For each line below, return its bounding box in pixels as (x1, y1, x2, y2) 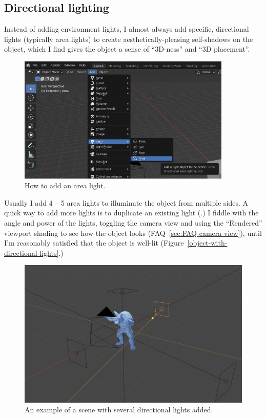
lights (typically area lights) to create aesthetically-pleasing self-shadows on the (4, 33, 253, 44)
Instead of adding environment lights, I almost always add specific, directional (4, 24, 249, 34)
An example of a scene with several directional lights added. (25, 404, 213, 415)
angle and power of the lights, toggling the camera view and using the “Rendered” (4, 217, 262, 228)
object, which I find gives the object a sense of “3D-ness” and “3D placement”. (4, 43, 250, 54)
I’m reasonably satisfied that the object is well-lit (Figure (4, 237, 184, 248)
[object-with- (187, 237, 228, 248)
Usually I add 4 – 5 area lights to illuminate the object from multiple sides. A (4, 197, 248, 208)
